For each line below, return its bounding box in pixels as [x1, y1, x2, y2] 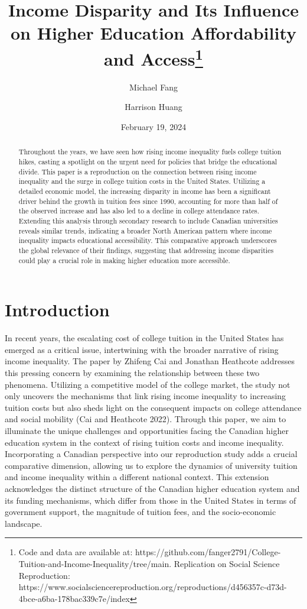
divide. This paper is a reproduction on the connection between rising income [18, 166, 257, 176]
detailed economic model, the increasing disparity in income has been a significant [18, 186, 271, 196]
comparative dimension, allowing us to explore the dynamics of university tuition [5, 459, 298, 471]
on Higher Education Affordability [10, 21, 296, 45]
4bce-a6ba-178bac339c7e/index [18, 592, 130, 604]
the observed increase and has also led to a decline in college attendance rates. [18, 206, 260, 216]
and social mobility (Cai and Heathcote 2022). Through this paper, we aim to [5, 413, 286, 425]
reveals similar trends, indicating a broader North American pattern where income [18, 225, 272, 235]
